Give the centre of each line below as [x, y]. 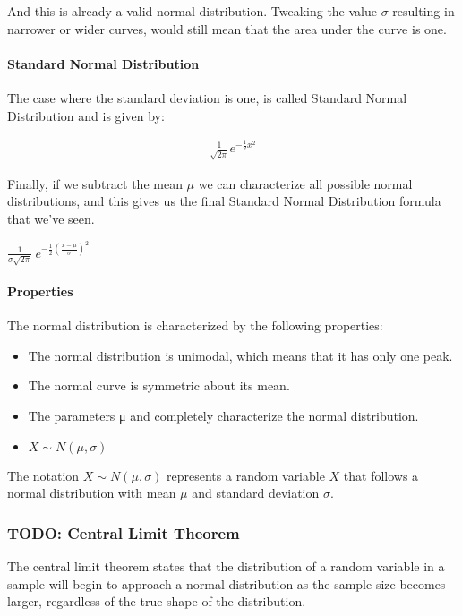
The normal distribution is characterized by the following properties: [195, 325]
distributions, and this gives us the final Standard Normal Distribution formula [224, 201]
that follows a [381, 475]
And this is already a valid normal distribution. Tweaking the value [192, 11]
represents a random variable [246, 475]
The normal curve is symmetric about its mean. [159, 385]
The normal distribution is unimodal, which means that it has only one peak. [240, 355]
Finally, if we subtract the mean [95, 183]
